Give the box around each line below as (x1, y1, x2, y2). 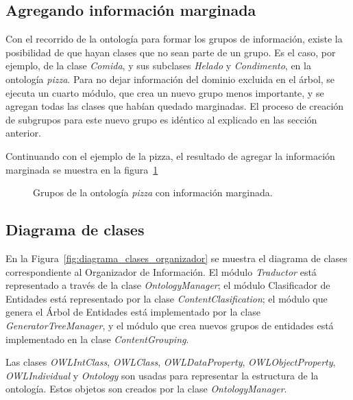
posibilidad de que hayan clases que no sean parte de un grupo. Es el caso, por (5, 45, 336, 59)
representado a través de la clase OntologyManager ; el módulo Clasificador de (5, 278, 330, 292)
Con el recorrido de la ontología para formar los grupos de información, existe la (5, 32, 343, 46)
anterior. (5, 126, 41, 140)
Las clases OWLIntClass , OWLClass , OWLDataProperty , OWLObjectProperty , (5, 355, 336, 369)
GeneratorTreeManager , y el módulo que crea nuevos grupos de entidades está (5, 318, 334, 332)
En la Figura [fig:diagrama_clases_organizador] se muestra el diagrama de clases (5, 250, 348, 265)
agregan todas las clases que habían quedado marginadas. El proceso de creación (5, 99, 344, 113)
